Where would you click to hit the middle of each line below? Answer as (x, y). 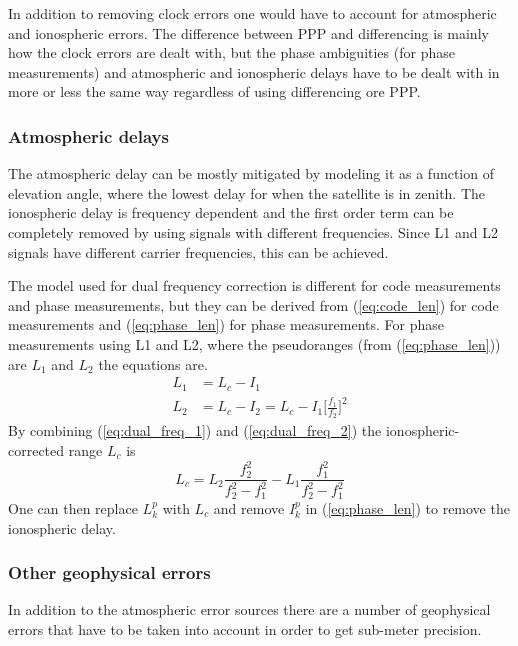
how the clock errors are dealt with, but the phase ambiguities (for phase (231, 52)
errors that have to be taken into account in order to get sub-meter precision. (245, 628)
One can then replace (73, 507)
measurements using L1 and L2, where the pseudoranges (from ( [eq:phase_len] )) (254, 343)
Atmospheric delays (88, 135)
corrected (36, 449)
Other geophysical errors (109, 572)
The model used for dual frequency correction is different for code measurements (254, 285)
